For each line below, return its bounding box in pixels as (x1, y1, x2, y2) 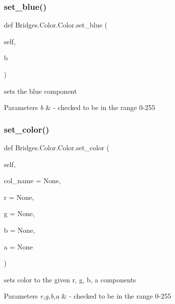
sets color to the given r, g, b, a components (4, 274, 136, 284)
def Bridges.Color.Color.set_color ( (4, 142, 109, 152)
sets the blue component (4, 85, 77, 96)
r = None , (4, 192, 34, 202)
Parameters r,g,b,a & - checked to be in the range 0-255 (4, 291, 171, 301)
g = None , (4, 208, 35, 219)
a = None (4, 241, 33, 251)
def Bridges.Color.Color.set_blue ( (4, 20, 107, 30)
